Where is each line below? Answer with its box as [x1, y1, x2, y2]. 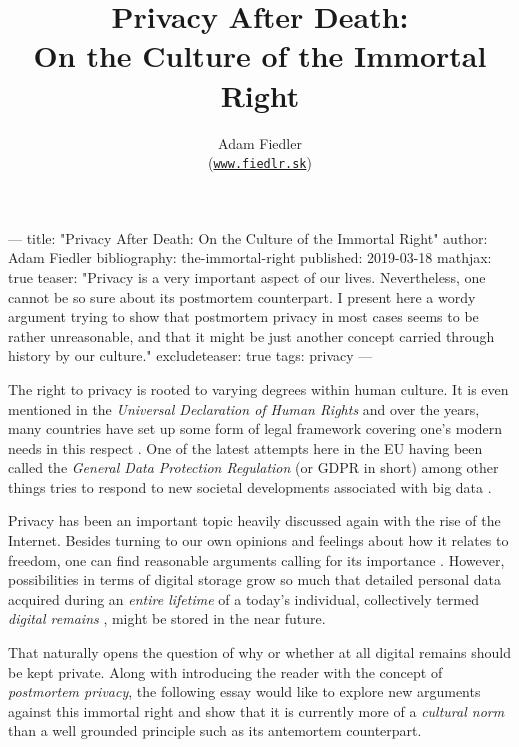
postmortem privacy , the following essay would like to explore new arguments [8, 681, 481, 702]
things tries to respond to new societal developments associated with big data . [8, 476, 492, 497]
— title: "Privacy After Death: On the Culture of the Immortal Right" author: [8, 227, 488, 248]
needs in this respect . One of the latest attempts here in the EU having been [8, 437, 483, 458]
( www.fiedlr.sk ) [208, 152, 312, 173]
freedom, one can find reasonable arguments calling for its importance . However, [8, 549, 505, 570]
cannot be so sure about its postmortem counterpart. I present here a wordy [8, 286, 476, 307]
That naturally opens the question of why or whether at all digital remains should [8, 642, 511, 663]
